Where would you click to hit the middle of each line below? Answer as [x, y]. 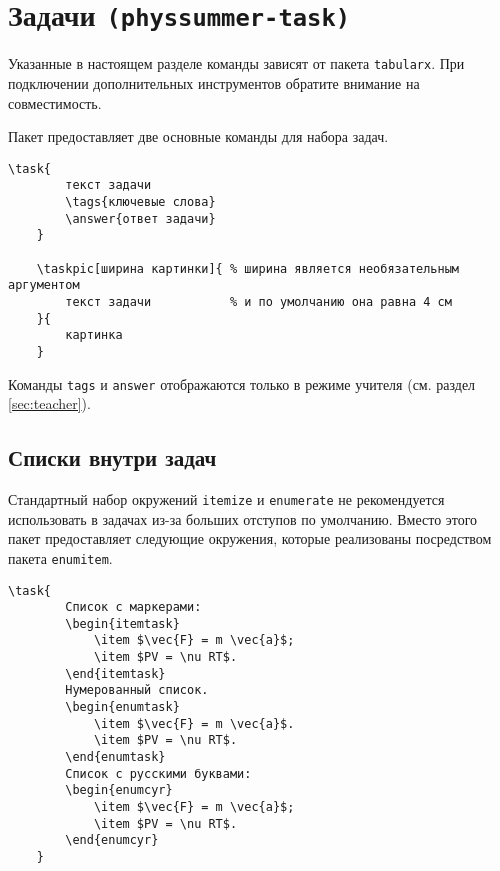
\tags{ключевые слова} [140, 202]
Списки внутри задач [112, 457]
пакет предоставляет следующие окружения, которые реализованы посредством [250, 538]
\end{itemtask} [115, 673]
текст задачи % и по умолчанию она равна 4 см [258, 301]
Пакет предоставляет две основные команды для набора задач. [198, 136]
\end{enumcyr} [112, 840]
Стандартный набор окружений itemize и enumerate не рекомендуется [226, 499]
